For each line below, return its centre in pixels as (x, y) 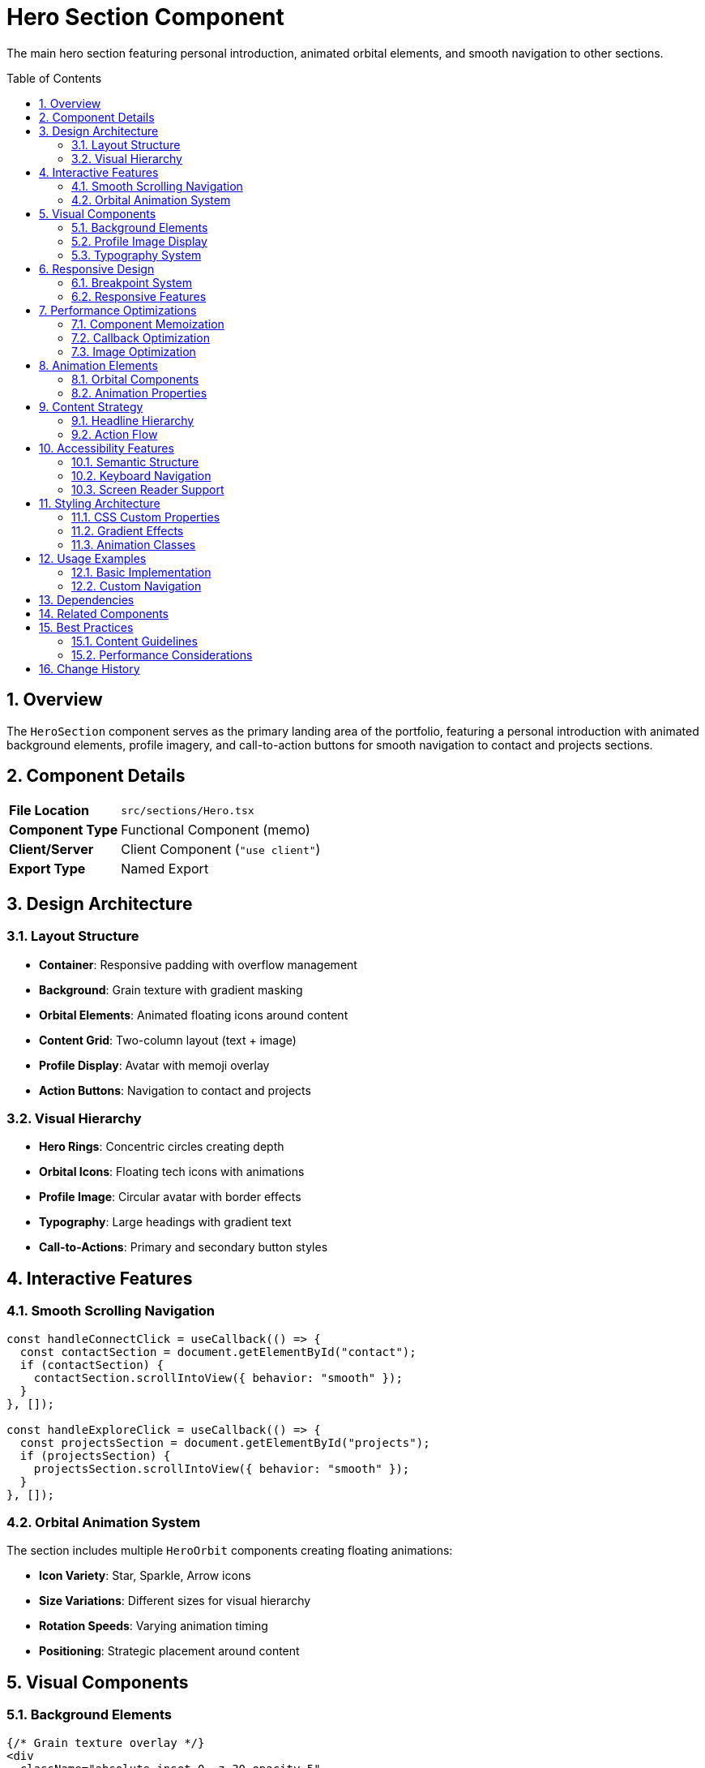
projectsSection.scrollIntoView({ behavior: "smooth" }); (222, 1468)
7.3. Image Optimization (134, 351)
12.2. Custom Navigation (137, 586)
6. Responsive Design (97, 268)
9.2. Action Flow (115, 434)
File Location (49, 811)
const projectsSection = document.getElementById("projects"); (225, 1442)
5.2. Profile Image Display (139, 241)
